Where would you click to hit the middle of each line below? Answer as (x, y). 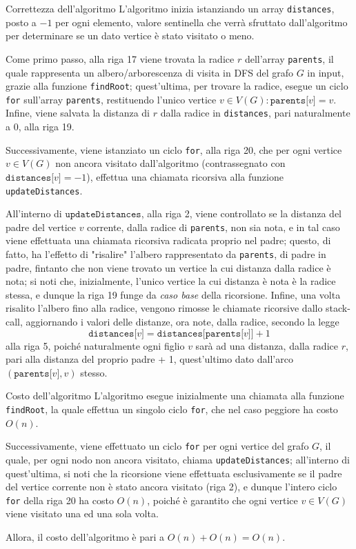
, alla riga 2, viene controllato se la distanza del (241, 213)
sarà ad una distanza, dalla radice (267, 345)
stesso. (94, 372)
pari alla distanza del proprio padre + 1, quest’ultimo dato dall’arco (149, 359)
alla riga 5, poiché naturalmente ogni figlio (95, 345)
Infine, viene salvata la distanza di (78, 113)
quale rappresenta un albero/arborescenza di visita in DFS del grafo (150, 72)
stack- (338, 308)
